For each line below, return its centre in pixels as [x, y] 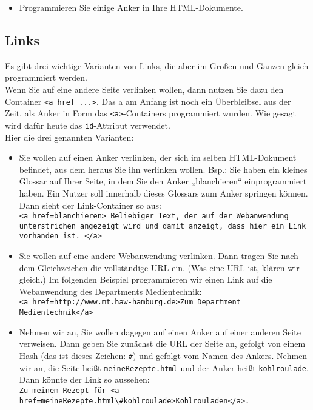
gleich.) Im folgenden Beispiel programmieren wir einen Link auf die [146, 279]
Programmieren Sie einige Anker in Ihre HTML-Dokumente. [131, 7]
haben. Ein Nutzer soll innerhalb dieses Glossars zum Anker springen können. [163, 193]
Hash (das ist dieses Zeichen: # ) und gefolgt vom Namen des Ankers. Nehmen [163, 355]
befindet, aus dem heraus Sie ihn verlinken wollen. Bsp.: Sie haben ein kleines [163, 169]
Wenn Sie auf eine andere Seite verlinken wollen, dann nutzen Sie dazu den [144, 89]
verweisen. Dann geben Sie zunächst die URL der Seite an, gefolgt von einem [162, 344]
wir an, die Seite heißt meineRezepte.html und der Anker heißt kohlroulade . [164, 367]
